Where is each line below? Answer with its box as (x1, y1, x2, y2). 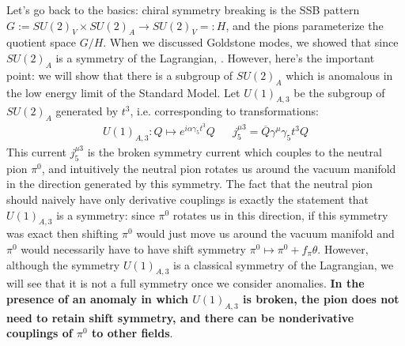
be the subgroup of (293, 84, 385, 100)
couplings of (6, 325, 73, 341)
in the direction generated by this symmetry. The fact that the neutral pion (6, 175, 373, 192)
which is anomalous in (286, 66, 393, 83)
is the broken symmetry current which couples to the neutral (87, 144, 382, 160)
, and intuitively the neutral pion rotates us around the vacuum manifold (41, 160, 396, 176)
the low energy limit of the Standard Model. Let (6, 84, 240, 100)
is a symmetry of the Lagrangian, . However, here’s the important (55, 49, 375, 66)
